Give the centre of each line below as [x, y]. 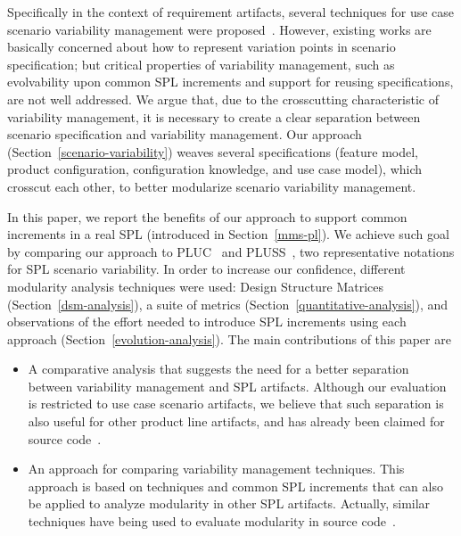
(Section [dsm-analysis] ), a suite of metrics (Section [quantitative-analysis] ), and [228, 304]
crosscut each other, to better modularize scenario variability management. [212, 186]
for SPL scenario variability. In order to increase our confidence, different [206, 269]
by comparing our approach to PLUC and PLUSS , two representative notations [231, 251]
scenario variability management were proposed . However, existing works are [219, 29]
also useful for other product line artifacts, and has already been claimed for [236, 421]
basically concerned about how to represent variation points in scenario [202, 47]
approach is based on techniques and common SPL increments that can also [235, 486]
